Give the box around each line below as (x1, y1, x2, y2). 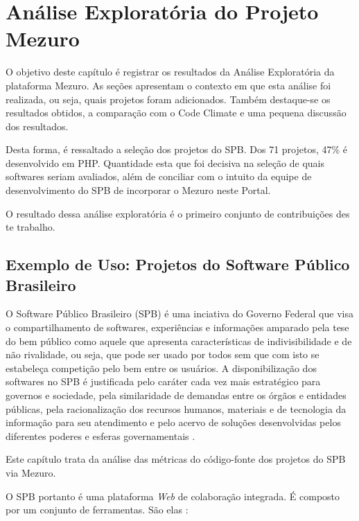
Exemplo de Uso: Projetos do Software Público (6, 254, 350, 275)
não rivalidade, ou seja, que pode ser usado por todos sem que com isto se (6, 347, 319, 362)
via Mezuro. (6, 465, 56, 479)
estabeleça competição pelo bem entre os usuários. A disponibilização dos (6, 360, 317, 375)
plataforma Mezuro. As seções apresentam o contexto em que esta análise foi (6, 78, 331, 92)
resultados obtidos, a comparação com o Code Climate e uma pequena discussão (6, 105, 347, 120)
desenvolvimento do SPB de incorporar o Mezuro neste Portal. (6, 183, 271, 197)
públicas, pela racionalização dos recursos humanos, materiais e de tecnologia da (6, 401, 347, 416)
